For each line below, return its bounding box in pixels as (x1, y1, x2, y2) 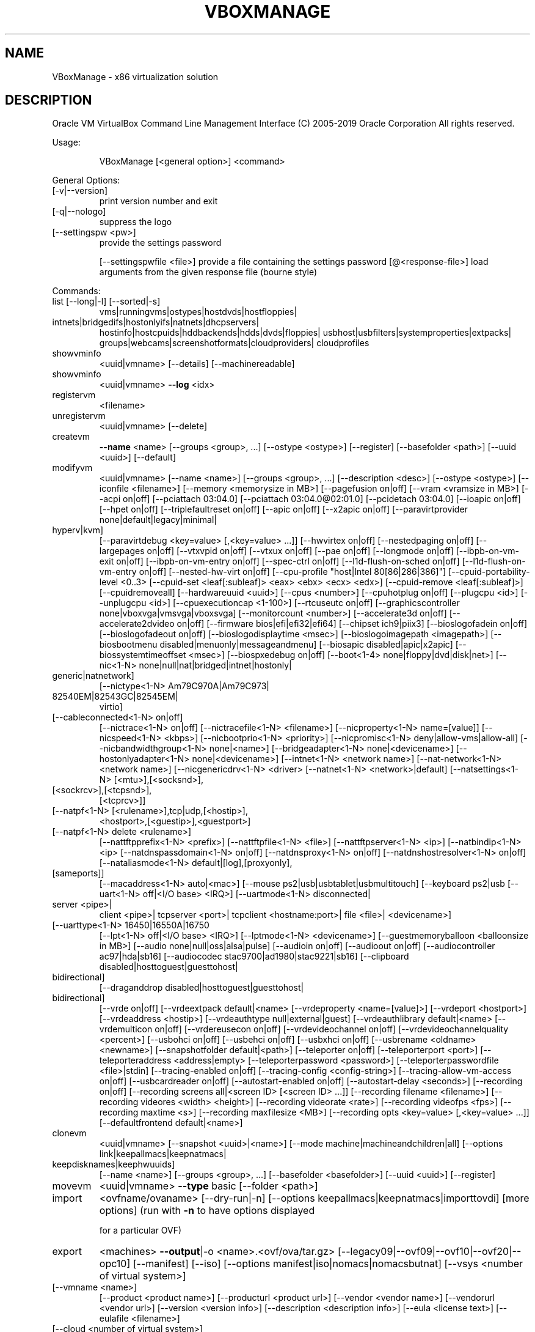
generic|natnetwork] (52, 670, 134, 681)
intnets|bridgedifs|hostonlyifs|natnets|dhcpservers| (52, 317, 260, 328)
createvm (52, 431, 90, 442)
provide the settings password (99, 237, 222, 248)
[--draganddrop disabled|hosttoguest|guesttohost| (99, 982, 304, 993)
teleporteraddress (99, 1055, 172, 1066)
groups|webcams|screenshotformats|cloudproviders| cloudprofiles (99, 338, 369, 349)
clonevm (52, 1128, 87, 1139)
